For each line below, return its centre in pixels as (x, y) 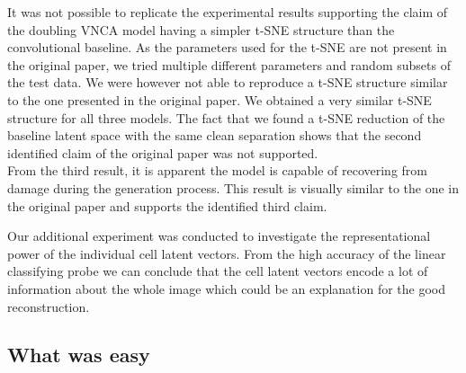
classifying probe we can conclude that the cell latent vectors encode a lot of (218, 271)
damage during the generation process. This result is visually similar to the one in (233, 187)
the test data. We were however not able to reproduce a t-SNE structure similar (228, 82)
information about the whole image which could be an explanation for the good (227, 288)
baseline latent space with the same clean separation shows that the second (215, 135)
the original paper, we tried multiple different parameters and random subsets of (229, 64)
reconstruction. (49, 306)
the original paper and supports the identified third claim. (167, 205)
